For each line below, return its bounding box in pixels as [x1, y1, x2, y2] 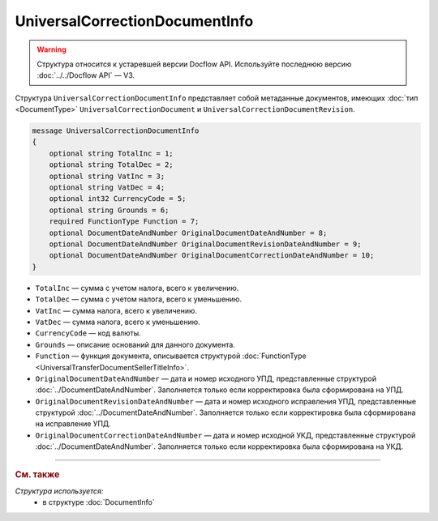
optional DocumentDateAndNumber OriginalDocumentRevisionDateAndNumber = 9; [49, 240, 362, 249]
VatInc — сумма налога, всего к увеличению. [35, 305, 198, 315]
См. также [15, 468, 60, 480]
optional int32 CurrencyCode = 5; [49, 194, 187, 203]
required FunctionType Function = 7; [49, 217, 200, 226]
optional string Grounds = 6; [49, 205, 170, 215]
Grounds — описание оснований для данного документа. [35, 340, 235, 349]
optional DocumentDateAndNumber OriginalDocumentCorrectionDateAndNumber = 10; [49, 251, 375, 260]
